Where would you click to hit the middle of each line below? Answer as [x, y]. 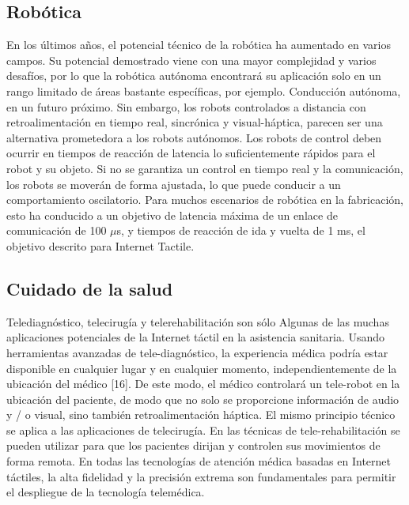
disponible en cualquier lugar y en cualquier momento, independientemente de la [202, 368]
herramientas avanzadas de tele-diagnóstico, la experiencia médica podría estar [197, 352]
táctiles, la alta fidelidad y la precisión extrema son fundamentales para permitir [201, 476]
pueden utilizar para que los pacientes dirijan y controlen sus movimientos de [193, 445]
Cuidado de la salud [90, 288]
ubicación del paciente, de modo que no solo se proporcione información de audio [203, 399]
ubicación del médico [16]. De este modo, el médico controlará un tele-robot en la [203, 384]
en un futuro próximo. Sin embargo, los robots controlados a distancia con [186, 106]
